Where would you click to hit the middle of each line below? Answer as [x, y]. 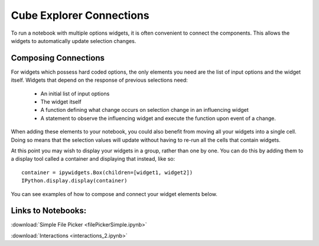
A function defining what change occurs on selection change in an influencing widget [145, 110]
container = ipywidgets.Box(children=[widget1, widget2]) [107, 172]
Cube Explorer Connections [80, 15]
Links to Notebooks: [49, 211]
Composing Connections [58, 58]
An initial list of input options [75, 94]
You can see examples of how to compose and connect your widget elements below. [114, 194]
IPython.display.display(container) [74, 181]
